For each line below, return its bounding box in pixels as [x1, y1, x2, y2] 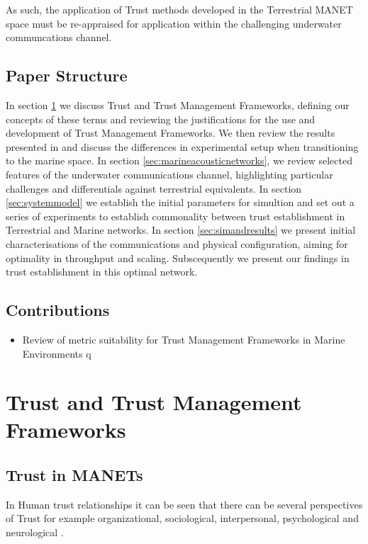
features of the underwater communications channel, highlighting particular [6, 166, 333, 181]
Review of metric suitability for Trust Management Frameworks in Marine [22, 331, 345, 346]
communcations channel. [6, 30, 112, 45]
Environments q [22, 346, 91, 361]
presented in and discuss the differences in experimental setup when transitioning [6, 139, 359, 154]
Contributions [6, 299, 110, 321]
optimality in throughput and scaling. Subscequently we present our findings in [6, 250, 350, 265]
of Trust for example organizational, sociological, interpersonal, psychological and [6, 511, 359, 526]
